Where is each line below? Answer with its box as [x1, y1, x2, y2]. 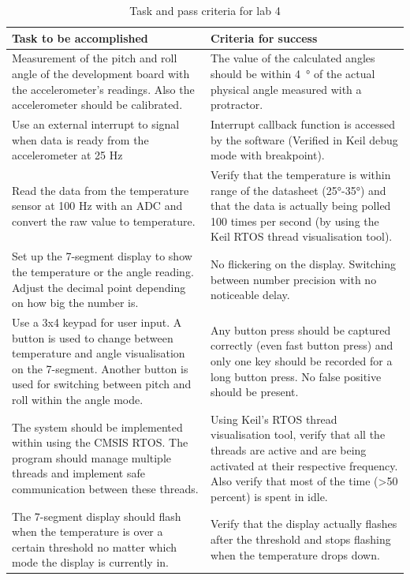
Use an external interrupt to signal [12, 116, 180, 133]
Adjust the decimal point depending [12, 279, 186, 295]
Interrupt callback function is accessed [211, 116, 396, 133]
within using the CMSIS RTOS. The [12, 434, 188, 451]
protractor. [211, 96, 263, 113]
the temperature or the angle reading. [12, 263, 194, 279]
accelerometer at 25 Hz [12, 147, 123, 163]
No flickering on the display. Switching [211, 256, 397, 272]
